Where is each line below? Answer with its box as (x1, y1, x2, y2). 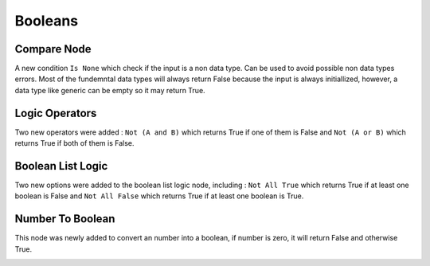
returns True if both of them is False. (14, 139, 135, 148)
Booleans (14, 12, 79, 29)
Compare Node (14, 42, 92, 56)
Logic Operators (14, 106, 97, 119)
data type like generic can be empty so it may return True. (14, 85, 206, 95)
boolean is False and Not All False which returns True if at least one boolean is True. (14, 191, 304, 201)
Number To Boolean (14, 212, 115, 226)
